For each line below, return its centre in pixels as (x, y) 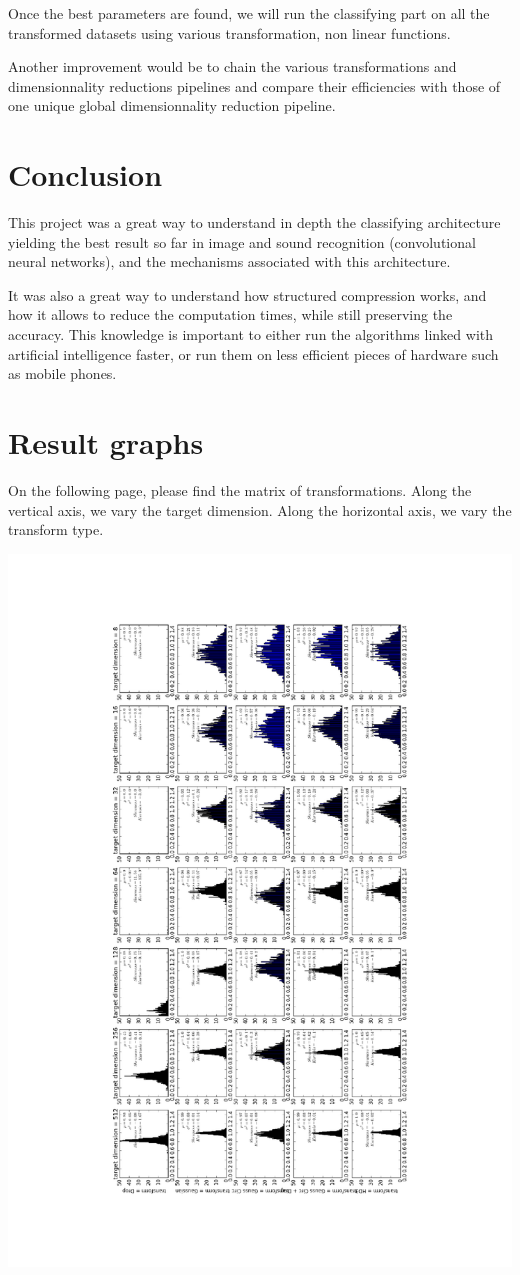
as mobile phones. (62, 373)
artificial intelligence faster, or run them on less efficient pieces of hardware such (253, 353)
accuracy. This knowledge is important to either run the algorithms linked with (251, 334)
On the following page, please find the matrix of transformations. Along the (240, 489)
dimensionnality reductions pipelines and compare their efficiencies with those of (254, 85)
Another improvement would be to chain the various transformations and (232, 66)
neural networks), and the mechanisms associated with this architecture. (229, 261)
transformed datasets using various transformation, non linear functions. (229, 32)
